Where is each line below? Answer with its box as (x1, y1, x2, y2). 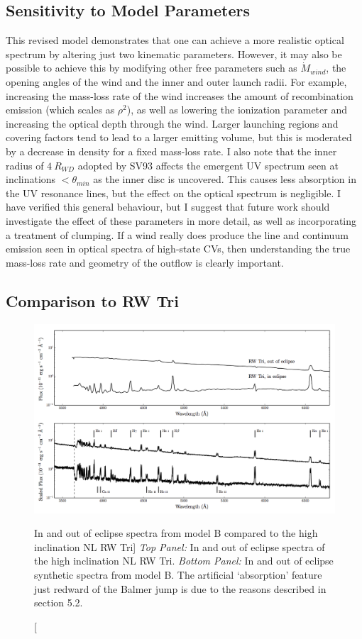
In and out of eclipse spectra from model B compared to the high (34, 526, 318, 540)
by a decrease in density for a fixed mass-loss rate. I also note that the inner (6, 143, 337, 158)
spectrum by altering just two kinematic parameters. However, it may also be (6, 46, 342, 61)
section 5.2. (34, 595, 83, 610)
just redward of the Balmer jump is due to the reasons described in (34, 581, 327, 596)
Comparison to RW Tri (6, 289, 179, 311)
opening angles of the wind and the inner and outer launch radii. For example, (6, 74, 347, 89)
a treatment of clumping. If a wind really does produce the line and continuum (6, 227, 349, 242)
